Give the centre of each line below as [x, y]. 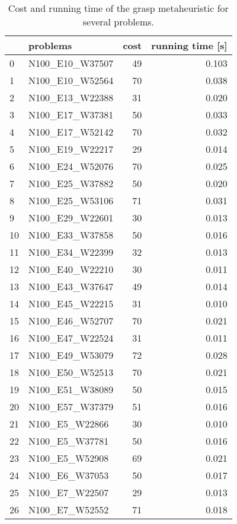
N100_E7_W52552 [69, 509]
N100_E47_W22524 [71, 338]
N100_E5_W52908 [69, 458]
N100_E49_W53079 [71, 355]
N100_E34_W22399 [71, 252]
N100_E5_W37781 [69, 441]
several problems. [118, 22]
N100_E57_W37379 [71, 406]
